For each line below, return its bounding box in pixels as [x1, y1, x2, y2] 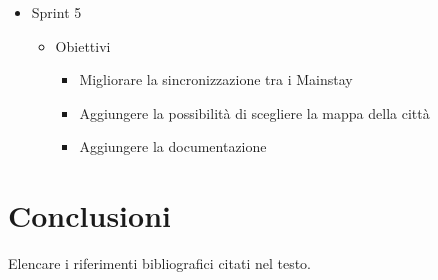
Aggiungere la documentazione [79, 136, 267, 157]
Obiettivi [55, 35, 111, 56]
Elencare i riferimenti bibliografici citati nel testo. [8, 253, 312, 274]
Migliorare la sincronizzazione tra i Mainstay [79, 69, 353, 90]
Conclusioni [8, 195, 171, 236]
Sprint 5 [31, 2, 82, 22]
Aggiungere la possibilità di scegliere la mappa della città [79, 102, 430, 123]
